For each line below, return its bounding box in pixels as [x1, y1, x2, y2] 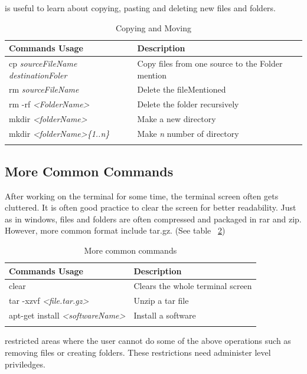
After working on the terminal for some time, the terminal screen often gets [5, 189, 279, 202]
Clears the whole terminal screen [133, 280, 252, 292]
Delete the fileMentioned [137, 83, 226, 96]
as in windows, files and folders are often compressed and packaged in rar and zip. [5, 212, 302, 225]
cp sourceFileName [9, 57, 77, 70]
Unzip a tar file [133, 294, 189, 307]
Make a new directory [137, 113, 216, 125]
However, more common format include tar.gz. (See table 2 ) [5, 224, 226, 237]
